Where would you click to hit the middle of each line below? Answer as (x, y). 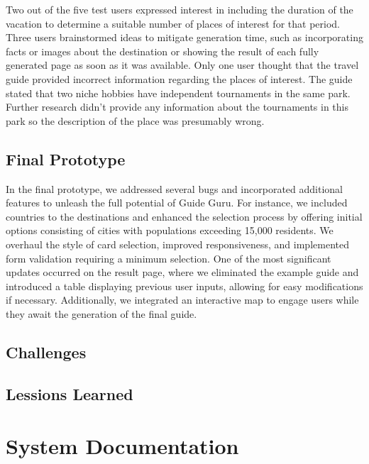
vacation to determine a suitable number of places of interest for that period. (173, 23)
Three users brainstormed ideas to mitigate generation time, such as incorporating (184, 37)
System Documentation (122, 446)
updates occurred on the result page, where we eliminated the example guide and (182, 272)
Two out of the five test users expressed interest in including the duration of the (180, 9)
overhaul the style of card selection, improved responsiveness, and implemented (177, 244)
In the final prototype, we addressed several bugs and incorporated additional (174, 188)
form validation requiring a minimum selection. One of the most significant (169, 258)
